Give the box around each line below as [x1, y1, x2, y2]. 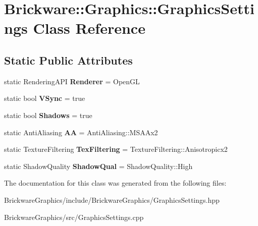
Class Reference [33, 18, 145, 38]
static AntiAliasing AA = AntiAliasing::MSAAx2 [4, 127, 158, 137]
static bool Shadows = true [4, 109, 92, 120]
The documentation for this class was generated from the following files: [4, 178, 227, 188]
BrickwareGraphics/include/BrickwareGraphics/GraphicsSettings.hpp [4, 194, 220, 205]
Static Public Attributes [4, 52, 133, 68]
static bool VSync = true [4, 93, 85, 103]
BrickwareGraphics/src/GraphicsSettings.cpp [4, 211, 144, 222]
